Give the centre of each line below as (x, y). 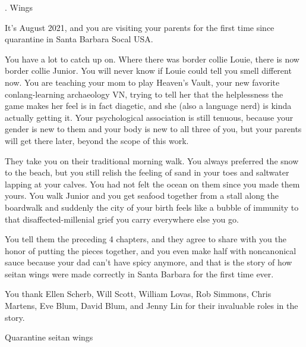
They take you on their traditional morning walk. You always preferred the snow (152, 160)
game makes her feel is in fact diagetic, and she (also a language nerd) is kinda (148, 106)
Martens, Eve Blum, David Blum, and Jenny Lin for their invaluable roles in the (152, 306)
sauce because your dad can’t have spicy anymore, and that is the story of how (149, 262)
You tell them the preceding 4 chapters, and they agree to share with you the (146, 239)
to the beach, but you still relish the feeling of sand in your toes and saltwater (147, 172)
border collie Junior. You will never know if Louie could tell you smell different (148, 71)
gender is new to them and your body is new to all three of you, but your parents (153, 129)
